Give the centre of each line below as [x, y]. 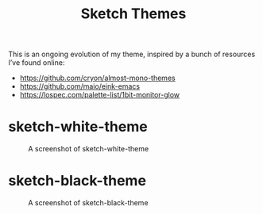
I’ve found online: [37, 63]
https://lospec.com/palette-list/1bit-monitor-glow [100, 95]
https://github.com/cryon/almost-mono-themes [98, 78]
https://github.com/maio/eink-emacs [80, 86]
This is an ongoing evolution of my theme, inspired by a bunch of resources [132, 54]
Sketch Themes [133, 14]
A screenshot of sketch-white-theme [89, 149]
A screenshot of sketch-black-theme [88, 203]
